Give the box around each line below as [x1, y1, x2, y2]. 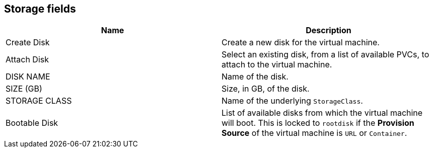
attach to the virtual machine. [222, 59, 332, 70]
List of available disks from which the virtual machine [222, 108, 423, 118]
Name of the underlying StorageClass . [222, 96, 363, 106]
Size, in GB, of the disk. [222, 84, 310, 94]
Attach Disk [6, 54, 49, 65]
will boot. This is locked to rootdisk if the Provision [222, 118, 414, 128]
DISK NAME [6, 71, 50, 82]
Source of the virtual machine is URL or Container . [222, 128, 407, 138]
